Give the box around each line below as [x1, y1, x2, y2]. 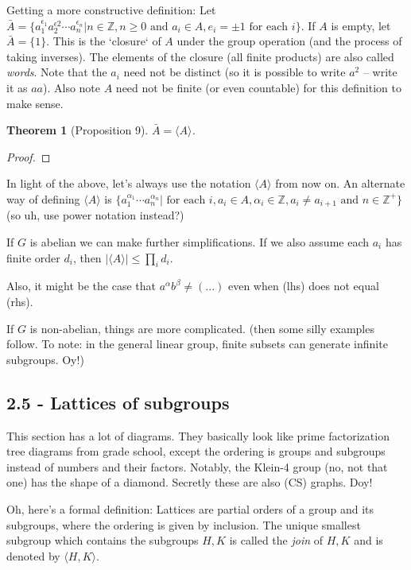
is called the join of [229, 532, 324, 549]
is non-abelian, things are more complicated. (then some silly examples [29, 320, 374, 336]
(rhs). [6, 293, 33, 309]
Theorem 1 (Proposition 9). [6, 122, 149, 138]
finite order [6, 249, 60, 266]
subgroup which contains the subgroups [6, 532, 199, 549]
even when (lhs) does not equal [227, 277, 379, 294]
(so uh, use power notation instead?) [6, 207, 184, 223]
